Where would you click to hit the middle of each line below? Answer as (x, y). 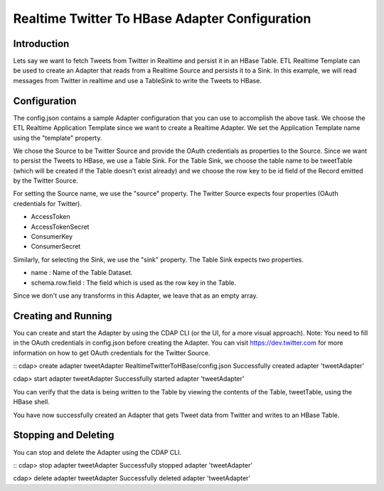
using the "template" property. (58, 138)
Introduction (41, 44)
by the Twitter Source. (46, 180)
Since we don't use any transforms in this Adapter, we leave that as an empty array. (135, 296)
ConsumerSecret (56, 247)
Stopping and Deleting (64, 435)
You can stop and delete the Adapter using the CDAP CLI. (97, 452)
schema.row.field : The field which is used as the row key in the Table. (134, 282)
